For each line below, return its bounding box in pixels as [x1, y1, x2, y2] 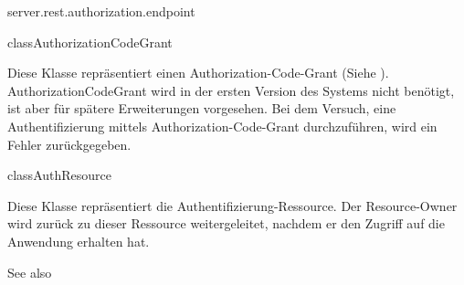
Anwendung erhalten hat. [7, 231, 150, 250]
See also [7, 262, 52, 281]
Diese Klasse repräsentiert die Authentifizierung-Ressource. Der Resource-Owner [7, 195, 458, 215]
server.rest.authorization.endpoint [7, 2, 195, 20]
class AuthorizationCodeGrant [7, 32, 173, 51]
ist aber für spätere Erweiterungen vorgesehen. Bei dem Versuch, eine [7, 99, 396, 118]
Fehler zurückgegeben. [7, 134, 132, 153]
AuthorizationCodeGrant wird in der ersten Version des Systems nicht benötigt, [7, 80, 455, 100]
